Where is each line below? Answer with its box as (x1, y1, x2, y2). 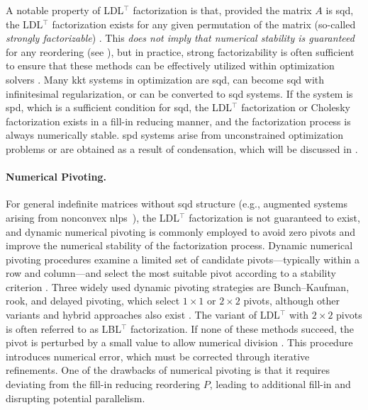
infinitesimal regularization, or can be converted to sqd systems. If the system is (6, 86, 353, 101)
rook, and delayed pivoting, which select (6, 293, 180, 308)
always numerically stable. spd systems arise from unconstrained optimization (6, 127, 343, 142)
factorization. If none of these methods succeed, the (130, 321, 354, 336)
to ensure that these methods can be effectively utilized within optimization (6, 58, 335, 73)
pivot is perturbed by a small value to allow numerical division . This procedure (6, 335, 353, 350)
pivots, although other (243, 293, 340, 308)
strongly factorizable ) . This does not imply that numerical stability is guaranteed (6, 30, 355, 45)
